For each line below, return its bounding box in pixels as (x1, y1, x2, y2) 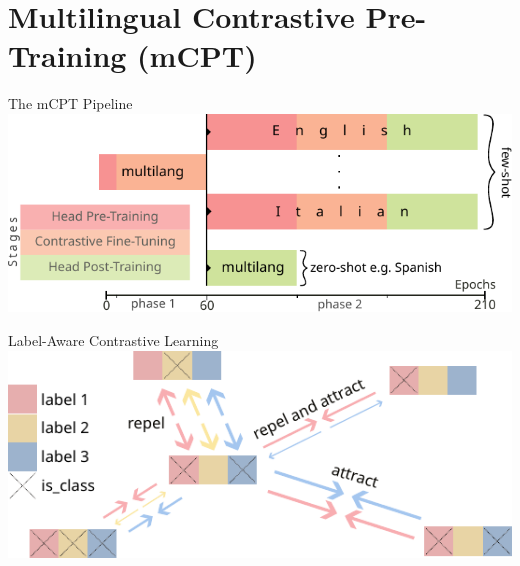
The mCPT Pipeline (8, 93, 133, 114)
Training (8, 35, 127, 76)
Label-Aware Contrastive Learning (8, 330, 219, 351)
